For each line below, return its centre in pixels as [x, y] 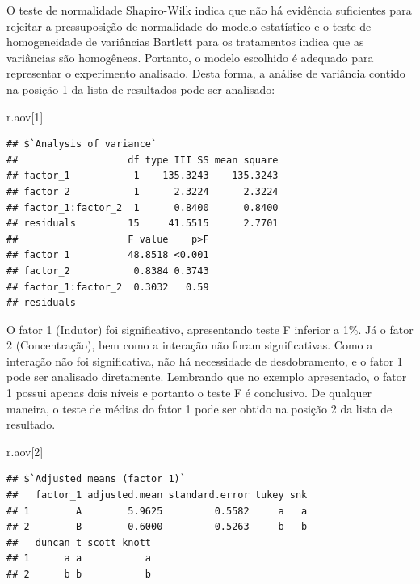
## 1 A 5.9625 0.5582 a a [157, 511]
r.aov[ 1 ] [25, 116]
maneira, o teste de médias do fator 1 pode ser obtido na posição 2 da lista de [199, 408]
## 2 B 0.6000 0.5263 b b [157, 527]
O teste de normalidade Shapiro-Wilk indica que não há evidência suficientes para [209, 10]
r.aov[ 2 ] [25, 451]
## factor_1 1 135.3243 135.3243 [143, 176]
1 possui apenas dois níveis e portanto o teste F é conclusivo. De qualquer [189, 393]
